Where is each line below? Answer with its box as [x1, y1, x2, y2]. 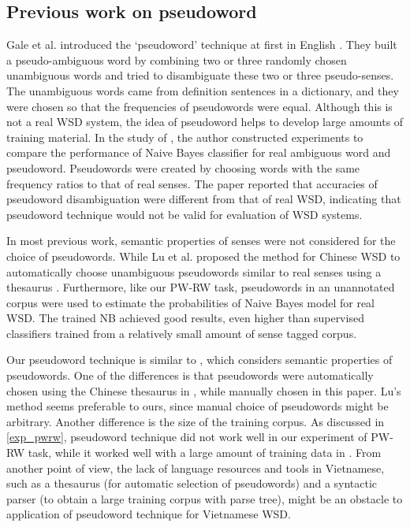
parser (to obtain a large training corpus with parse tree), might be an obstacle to [6, 490, 403, 507]
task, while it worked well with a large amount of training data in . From [28, 444, 382, 461]
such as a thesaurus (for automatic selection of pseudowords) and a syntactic [6, 475, 378, 492]
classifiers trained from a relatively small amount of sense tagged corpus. [6, 325, 357, 341]
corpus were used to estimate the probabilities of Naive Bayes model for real [6, 294, 375, 310]
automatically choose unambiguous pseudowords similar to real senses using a [6, 263, 382, 280]
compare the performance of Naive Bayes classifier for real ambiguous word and [6, 144, 391, 161]
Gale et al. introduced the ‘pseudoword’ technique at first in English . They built [6, 36, 397, 53]
